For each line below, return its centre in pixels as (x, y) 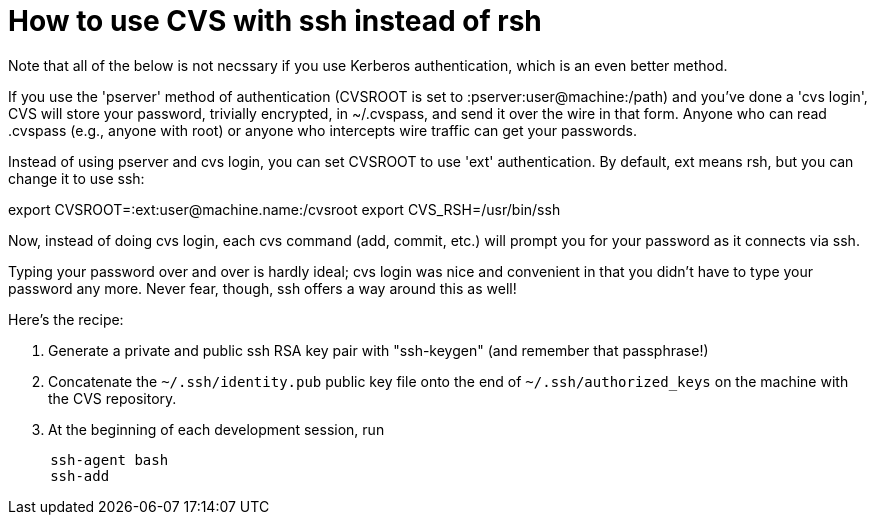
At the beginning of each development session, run (216, 429)
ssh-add (80, 475)
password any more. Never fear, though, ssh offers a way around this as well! (262, 288)
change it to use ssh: (76, 178)
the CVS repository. (112, 398)
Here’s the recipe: (66, 319)
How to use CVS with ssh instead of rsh (275, 21)
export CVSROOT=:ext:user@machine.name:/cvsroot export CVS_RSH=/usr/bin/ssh (284, 209)
